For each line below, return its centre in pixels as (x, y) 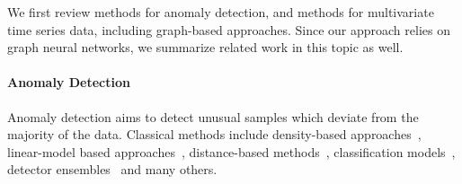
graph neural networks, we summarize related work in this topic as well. (205, 47)
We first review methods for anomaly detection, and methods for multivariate (221, 12)
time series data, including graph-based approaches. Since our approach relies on (229, 29)
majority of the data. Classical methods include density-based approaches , (214, 134)
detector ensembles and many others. (112, 169)
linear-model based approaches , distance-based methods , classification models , (231, 151)
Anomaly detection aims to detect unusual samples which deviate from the (213, 116)
